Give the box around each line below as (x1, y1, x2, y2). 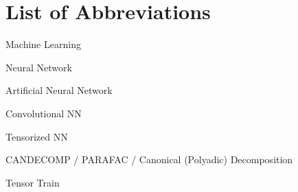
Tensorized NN (5, 129, 68, 143)
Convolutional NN (5, 106, 82, 120)
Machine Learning (5, 37, 81, 51)
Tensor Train (5, 175, 60, 189)
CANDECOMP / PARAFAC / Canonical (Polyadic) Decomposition (5, 152, 293, 167)
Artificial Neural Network (5, 83, 113, 97)
